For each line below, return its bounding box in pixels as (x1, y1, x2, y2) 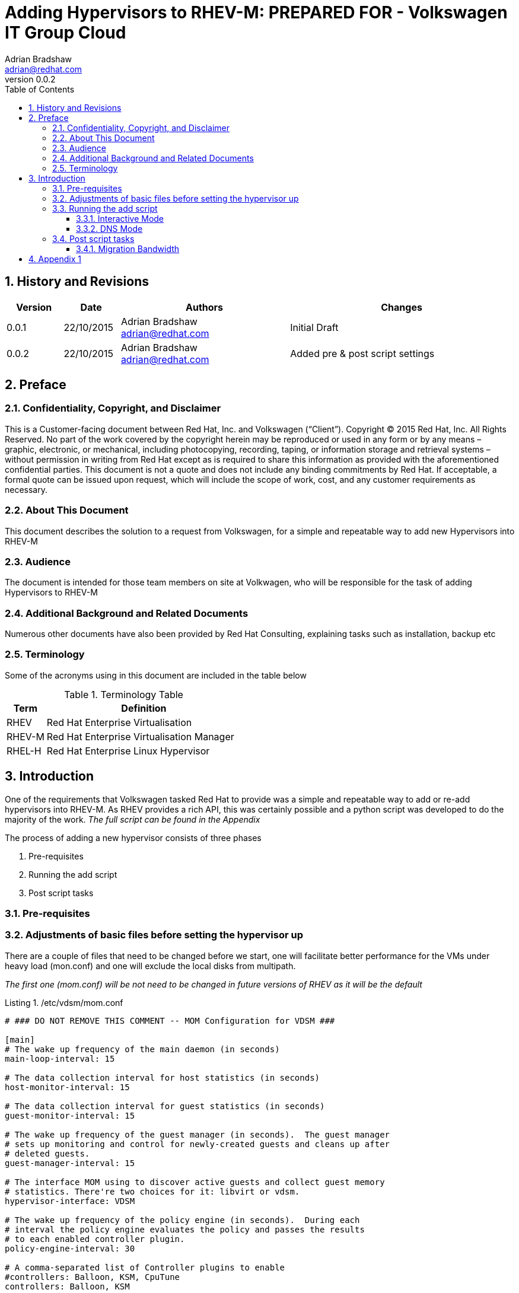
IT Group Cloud (5, 23, 126, 43)
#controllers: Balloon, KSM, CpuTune (5, 1272, 180, 1282)
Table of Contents (5, 84, 75, 94)
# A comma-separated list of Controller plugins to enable (5, 1262, 285, 1272)
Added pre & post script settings (290, 347, 435, 359)
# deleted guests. (5, 1148, 90, 1158)
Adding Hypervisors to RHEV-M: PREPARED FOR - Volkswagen (5, 2, 508, 23)
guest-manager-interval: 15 (5, 1158, 135, 1168)
